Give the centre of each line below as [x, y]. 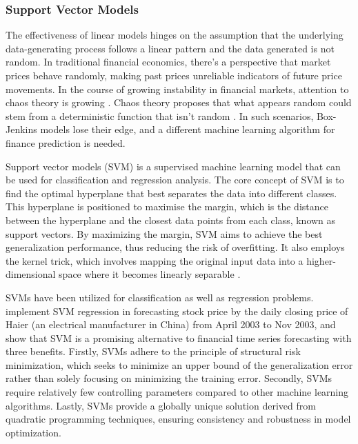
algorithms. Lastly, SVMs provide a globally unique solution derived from [161, 405]
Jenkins [21, 129]
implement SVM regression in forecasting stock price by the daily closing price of [177, 311]
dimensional [31, 274]
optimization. [33, 432]
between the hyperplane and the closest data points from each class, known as [171, 220]
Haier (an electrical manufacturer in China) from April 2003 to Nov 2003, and [171, 324]
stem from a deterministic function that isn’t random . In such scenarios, [160, 115]
